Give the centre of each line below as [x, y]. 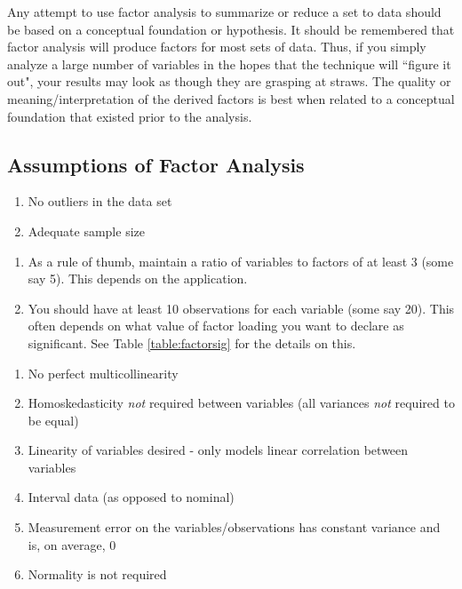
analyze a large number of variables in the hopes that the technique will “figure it [229, 64]
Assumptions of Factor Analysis [156, 164]
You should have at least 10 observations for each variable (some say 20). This [241, 308]
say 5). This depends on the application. [138, 279]
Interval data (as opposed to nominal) [131, 497]
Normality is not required [97, 574]
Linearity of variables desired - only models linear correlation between [218, 450]
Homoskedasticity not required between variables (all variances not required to [241, 403]
